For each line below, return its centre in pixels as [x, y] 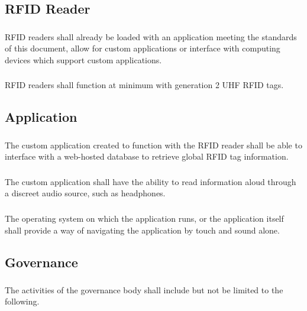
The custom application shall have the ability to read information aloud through [151, 181]
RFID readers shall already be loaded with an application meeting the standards [151, 36]
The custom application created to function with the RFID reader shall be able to [153, 145]
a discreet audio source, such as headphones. [85, 193]
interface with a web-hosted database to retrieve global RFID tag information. [147, 156]
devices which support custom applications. [83, 59]
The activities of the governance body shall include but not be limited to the [144, 289]
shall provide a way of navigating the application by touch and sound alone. [142, 230]
